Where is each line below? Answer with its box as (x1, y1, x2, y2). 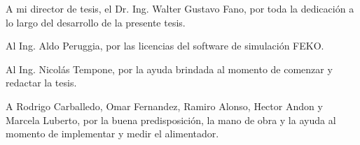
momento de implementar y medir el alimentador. (6, 126, 219, 141)
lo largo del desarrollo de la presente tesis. (6, 15, 186, 29)
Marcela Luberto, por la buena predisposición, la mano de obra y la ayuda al (6, 112, 336, 127)
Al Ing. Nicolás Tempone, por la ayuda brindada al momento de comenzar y (6, 61, 333, 76)
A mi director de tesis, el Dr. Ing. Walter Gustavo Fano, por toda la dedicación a (6, 1, 354, 15)
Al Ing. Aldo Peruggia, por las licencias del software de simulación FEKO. (6, 38, 324, 53)
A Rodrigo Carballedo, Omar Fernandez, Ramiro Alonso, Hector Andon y (6, 98, 323, 113)
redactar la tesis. (6, 75, 77, 90)
